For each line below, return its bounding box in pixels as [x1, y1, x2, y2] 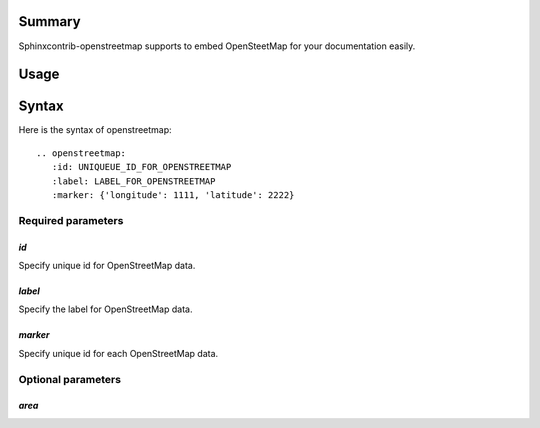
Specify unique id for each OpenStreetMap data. [18, 347, 219, 359]
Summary [18, 13, 81, 30]
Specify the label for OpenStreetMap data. [18, 303, 193, 315]
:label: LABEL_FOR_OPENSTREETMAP [51, 175, 216, 187]
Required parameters [18, 213, 124, 227]
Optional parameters [18, 372, 122, 386]
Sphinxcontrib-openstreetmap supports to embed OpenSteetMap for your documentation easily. [18, 40, 416, 52]
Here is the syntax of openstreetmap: [18, 124, 172, 136]
